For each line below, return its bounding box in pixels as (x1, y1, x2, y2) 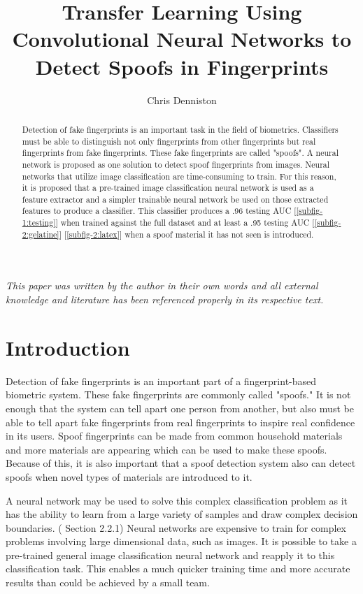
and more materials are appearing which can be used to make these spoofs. (6, 442, 327, 456)
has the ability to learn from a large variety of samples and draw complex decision (6, 507, 358, 521)
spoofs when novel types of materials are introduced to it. (6, 469, 252, 484)
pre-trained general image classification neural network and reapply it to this (6, 547, 335, 562)
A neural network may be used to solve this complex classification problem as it (6, 493, 348, 507)
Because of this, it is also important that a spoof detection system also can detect (6, 456, 356, 470)
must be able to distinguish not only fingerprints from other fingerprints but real (22, 135, 316, 147)
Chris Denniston (147, 92, 217, 107)
